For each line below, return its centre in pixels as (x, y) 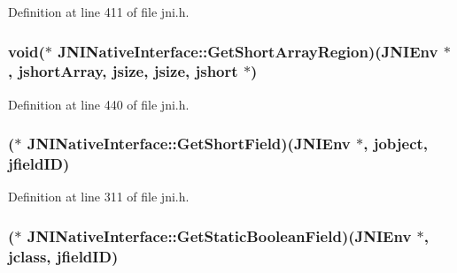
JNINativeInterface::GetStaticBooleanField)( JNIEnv (219, 235)
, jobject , (396, 144)
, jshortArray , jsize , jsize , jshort (123, 71)
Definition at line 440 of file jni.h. (99, 104)
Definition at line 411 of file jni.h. (99, 11)
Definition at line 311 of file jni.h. (99, 197)
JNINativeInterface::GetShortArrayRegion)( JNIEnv (248, 51)
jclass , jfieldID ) (63, 256)
